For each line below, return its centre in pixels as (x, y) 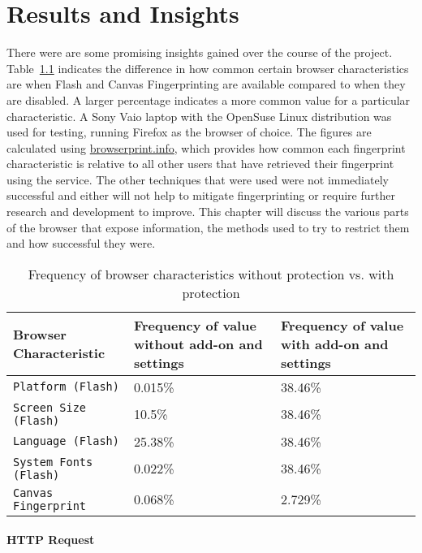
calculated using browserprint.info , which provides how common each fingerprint (206, 147)
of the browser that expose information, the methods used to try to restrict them (208, 227)
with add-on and (335, 343)
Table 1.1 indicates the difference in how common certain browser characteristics (208, 68)
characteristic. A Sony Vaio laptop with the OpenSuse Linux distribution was (199, 116)
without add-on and (198, 343)
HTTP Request (51, 540)
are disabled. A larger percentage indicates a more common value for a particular (209, 99)
